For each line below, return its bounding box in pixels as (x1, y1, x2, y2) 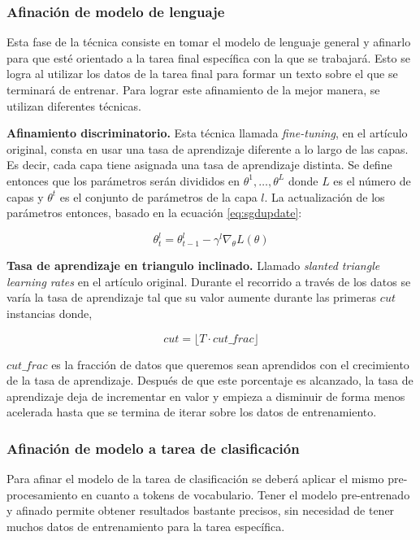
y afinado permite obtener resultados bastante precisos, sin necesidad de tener (6, 502, 395, 519)
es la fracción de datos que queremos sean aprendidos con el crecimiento (51, 355, 409, 372)
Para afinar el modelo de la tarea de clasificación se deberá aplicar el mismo (6, 470, 384, 487)
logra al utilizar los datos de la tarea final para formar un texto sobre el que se (6, 65, 398, 82)
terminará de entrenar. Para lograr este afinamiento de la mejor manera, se (6, 81, 380, 98)
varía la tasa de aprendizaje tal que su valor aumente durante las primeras (6, 289, 377, 306)
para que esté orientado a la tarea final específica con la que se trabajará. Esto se (6, 49, 410, 66)
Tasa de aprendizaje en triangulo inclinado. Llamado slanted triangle (6, 257, 380, 274)
